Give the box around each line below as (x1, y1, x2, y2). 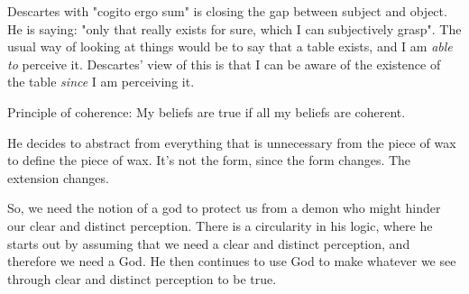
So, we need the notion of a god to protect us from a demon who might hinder (7, 198, 441, 217)
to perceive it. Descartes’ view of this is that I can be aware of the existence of (7, 54, 441, 73)
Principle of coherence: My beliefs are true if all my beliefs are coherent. (7, 102, 406, 121)
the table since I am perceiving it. (7, 72, 195, 91)
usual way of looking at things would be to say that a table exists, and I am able (7, 37, 453, 56)
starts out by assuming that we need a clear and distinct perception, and (7, 234, 410, 253)
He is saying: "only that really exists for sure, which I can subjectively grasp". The (7, 19, 462, 38)
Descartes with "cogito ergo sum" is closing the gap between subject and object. (7, 2, 447, 20)
